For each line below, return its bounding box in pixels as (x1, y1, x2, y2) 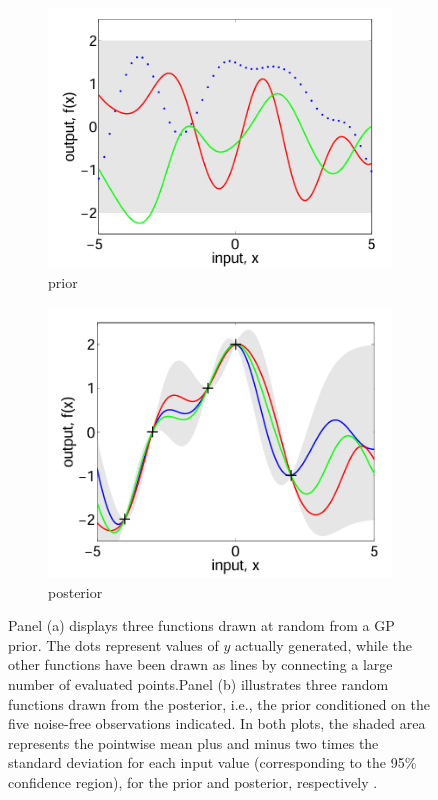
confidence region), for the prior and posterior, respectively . (8, 772, 378, 793)
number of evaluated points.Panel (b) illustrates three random (8, 674, 389, 695)
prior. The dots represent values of (8, 634, 219, 655)
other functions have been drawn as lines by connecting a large (8, 654, 393, 675)
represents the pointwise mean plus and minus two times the (8, 732, 379, 753)
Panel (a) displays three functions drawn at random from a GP (8, 615, 395, 636)
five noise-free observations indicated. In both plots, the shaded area (8, 713, 426, 734)
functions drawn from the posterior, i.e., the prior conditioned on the (8, 693, 431, 714)
